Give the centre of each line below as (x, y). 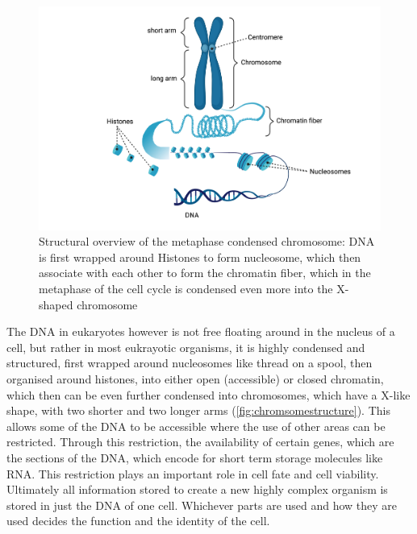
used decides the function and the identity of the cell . (138, 521)
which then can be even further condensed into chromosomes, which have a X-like (208, 394)
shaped (56, 304)
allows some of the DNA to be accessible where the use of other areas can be (196, 426)
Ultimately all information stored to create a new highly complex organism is (197, 489)
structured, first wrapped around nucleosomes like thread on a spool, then (190, 363)
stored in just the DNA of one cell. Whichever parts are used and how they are (202, 505)
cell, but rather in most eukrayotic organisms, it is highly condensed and (186, 347)
